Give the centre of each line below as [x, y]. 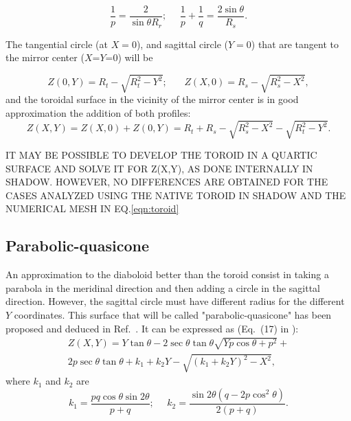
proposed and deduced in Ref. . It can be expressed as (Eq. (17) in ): [152, 328]
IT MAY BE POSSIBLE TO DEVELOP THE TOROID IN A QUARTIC [161, 154]
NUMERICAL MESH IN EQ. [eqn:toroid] [92, 208]
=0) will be [129, 57]
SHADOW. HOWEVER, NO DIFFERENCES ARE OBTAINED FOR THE [167, 182]
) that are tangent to [295, 44]
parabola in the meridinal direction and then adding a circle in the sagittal [163, 287]
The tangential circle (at [57, 44]
